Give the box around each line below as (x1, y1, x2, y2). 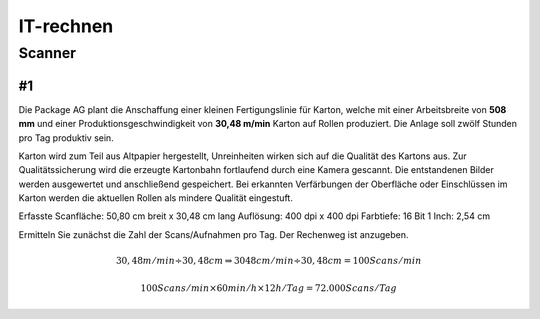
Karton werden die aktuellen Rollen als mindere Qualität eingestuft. (18, 192, 294, 204)
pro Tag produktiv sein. (18, 131, 114, 144)
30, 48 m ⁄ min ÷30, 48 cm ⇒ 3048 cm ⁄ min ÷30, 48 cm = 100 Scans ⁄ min (115, 255, 422, 267)
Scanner (18, 44, 77, 62)
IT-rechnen (18, 15, 114, 37)
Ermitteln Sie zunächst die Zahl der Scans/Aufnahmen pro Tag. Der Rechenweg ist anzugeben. (18, 228, 409, 240)
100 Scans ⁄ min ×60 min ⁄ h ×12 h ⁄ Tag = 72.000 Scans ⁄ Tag (140, 283, 397, 294)
